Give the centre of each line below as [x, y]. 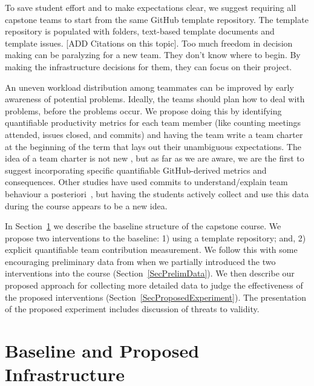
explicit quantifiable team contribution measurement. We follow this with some [151, 250]
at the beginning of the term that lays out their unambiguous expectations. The [153, 146]
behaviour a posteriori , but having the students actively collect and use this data [157, 193]
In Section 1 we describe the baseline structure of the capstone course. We [143, 226]
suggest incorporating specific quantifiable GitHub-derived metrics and [136, 170]
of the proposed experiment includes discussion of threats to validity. [132, 309]
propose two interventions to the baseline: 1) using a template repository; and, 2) [155, 237]
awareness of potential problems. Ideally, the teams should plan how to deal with [155, 99]
